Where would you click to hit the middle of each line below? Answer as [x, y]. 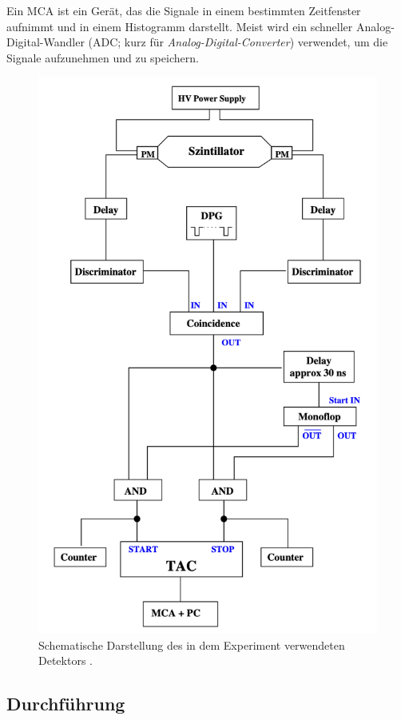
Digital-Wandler [46, 42]
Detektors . [66, 660]
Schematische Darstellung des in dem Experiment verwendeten [192, 644]
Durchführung [66, 704]
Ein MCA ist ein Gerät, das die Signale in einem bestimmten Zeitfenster [184, 10]
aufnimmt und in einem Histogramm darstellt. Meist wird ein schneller [180, 26]
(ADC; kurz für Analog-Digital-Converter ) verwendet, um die [238, 42]
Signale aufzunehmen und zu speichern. [103, 57]
